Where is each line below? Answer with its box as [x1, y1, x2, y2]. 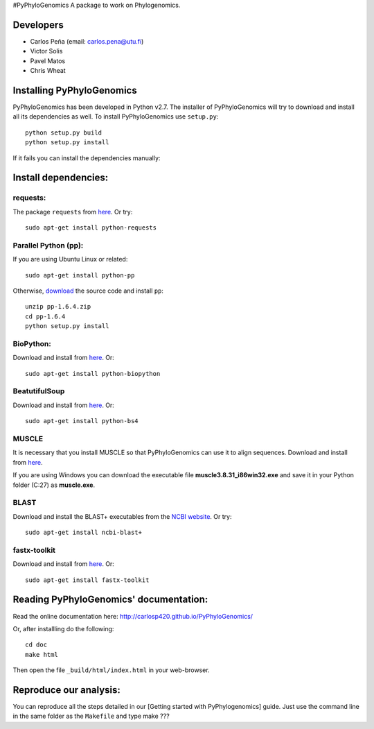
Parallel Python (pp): [12, 240, 84, 250]
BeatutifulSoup [12, 386, 65, 396]
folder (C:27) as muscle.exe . [12, 481, 96, 489]
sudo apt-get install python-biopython [25, 370, 161, 377]
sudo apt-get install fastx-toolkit [25, 576, 150, 584]
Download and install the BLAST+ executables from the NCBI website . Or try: [12, 512, 232, 520]
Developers [12, 19, 64, 31]
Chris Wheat [30, 67, 66, 75]
